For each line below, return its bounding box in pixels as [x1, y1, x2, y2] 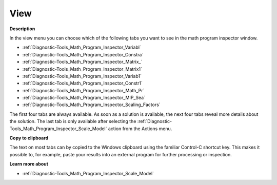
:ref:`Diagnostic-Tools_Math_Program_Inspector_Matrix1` [22, 66, 143, 72]
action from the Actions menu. [108, 126, 172, 132]
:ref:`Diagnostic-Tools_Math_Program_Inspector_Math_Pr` [22, 87, 145, 93]
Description [9, 26, 35, 32]
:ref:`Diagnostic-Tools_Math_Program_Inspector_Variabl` [22, 44, 141, 51]
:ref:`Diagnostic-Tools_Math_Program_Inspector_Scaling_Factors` [22, 101, 161, 108]
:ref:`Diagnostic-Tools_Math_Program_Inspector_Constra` [22, 51, 144, 57]
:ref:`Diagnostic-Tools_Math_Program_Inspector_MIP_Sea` [22, 95, 146, 101]
